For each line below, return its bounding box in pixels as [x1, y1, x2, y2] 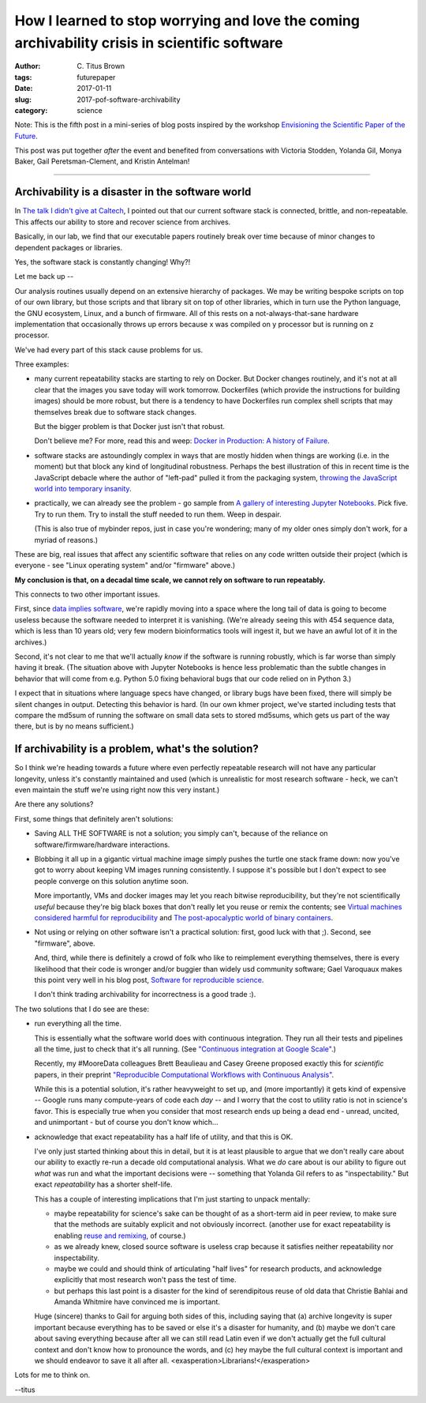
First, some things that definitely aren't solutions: [14, 814, 174, 823]
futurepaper [77, 72, 116, 82]
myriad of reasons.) [34, 535, 99, 544]
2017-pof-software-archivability [77, 95, 181, 104]
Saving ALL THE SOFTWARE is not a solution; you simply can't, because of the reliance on [34, 829, 328, 838]
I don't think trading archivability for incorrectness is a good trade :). [34, 990, 256, 999]
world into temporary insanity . [34, 483, 132, 493]
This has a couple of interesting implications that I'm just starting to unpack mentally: [34, 1194, 311, 1204]
